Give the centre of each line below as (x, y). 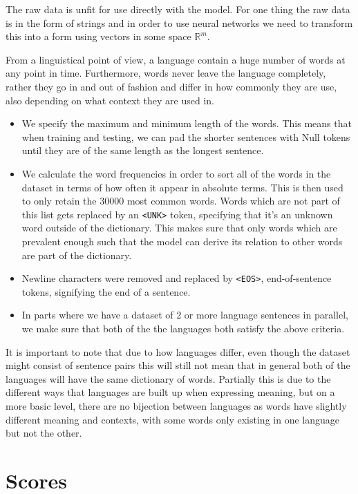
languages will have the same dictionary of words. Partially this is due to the (168, 378)
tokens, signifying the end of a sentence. (106, 291)
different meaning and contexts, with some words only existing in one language (172, 419)
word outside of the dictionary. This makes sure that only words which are (179, 228)
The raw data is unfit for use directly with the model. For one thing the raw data (178, 9)
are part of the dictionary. (77, 255)
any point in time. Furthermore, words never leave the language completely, (166, 73)
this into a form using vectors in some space (98, 36)
